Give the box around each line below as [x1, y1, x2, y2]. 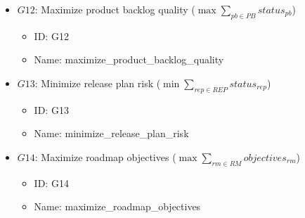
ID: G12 [34, 28, 69, 43]
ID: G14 [34, 175, 69, 190]
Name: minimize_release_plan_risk [34, 126, 189, 141]
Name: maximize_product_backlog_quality [34, 52, 224, 67]
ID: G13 [34, 102, 69, 117]
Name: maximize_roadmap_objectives [34, 199, 201, 214]
